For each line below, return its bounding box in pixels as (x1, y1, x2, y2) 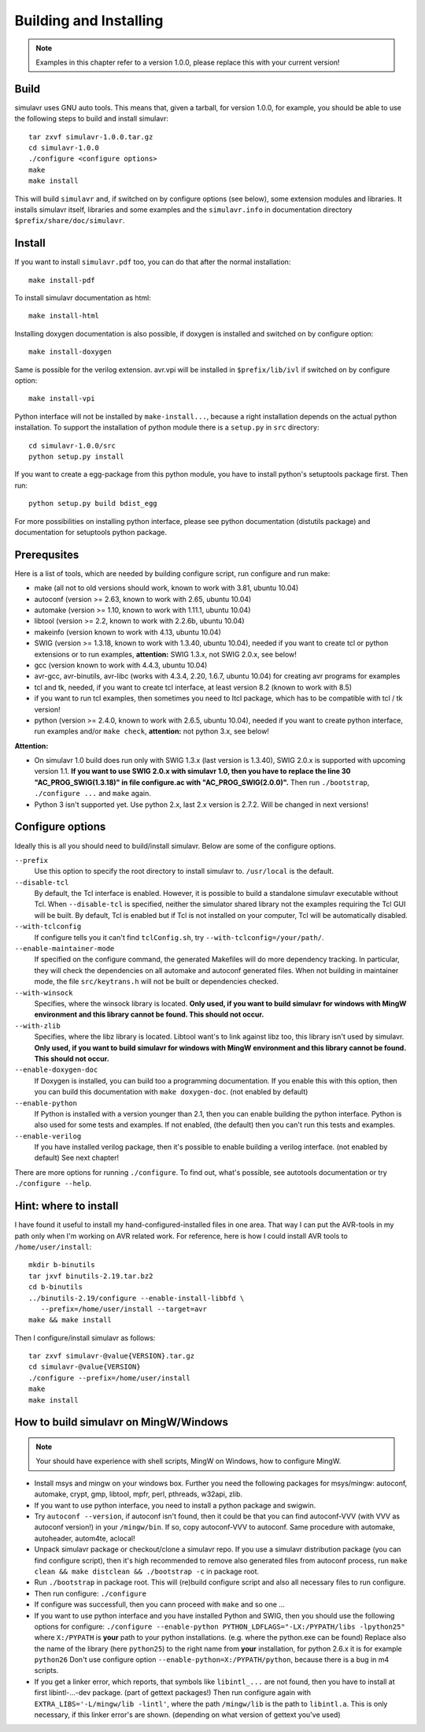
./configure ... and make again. (34, 789, 151, 798)
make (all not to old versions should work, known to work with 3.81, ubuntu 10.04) (34, 583, 299, 593)
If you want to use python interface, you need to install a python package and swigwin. (34, 1500, 316, 1510)
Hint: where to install (14, 1199, 119, 1213)
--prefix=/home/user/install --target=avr (40, 1304, 208, 1314)
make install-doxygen (28, 348, 112, 356)
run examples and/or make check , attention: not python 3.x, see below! (34, 727, 269, 736)
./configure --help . (14, 1179, 92, 1188)
